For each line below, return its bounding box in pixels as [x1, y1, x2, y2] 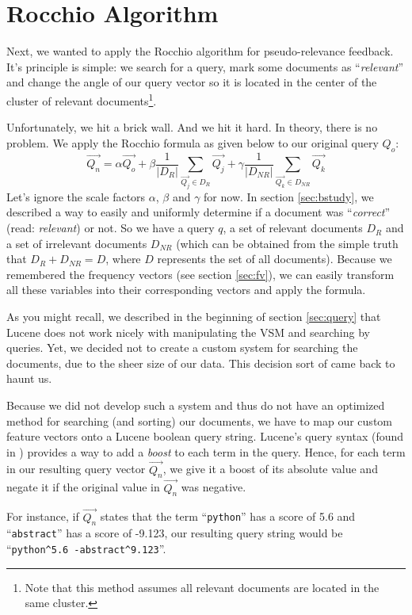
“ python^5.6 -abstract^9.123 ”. [6, 541, 166, 557]
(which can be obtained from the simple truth [176, 235, 399, 251]
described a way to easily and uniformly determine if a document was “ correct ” [6, 204, 391, 220]
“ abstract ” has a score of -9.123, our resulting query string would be [6, 525, 343, 541]
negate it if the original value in [6, 479, 160, 495]
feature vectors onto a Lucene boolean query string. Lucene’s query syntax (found [6, 428, 404, 445]
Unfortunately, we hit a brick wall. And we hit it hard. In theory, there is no [6, 119, 378, 136]
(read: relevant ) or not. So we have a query [6, 220, 215, 236]
